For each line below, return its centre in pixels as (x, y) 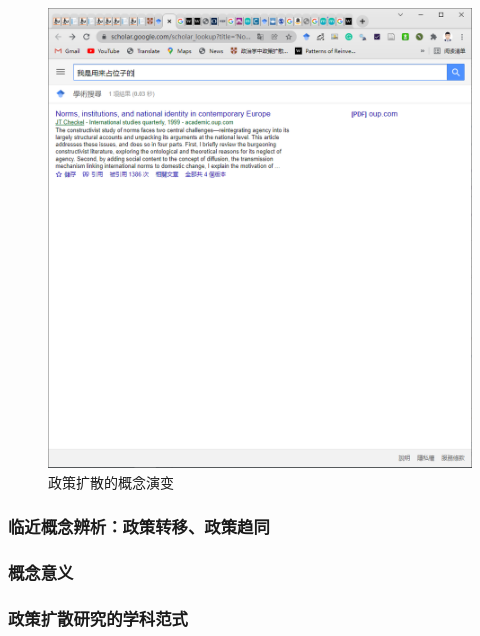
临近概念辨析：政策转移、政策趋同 (139, 526)
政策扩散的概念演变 (111, 481)
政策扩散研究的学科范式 (98, 617)
